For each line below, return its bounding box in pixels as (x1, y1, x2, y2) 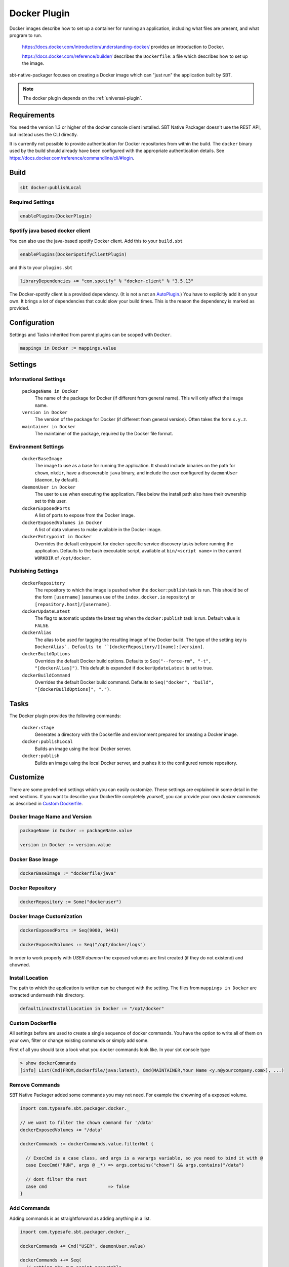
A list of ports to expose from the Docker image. (34, 512, 135, 518)
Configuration (9, 318, 55, 327)
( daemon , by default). (34, 477, 79, 483)
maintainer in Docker (22, 424, 76, 429)
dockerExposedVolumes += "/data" (20, 1127, 103, 1133)
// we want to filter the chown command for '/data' (20, 1120, 154, 1126)
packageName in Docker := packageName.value (20, 828, 133, 833)
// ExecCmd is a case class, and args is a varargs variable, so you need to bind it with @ (25, 1156, 263, 1161)
